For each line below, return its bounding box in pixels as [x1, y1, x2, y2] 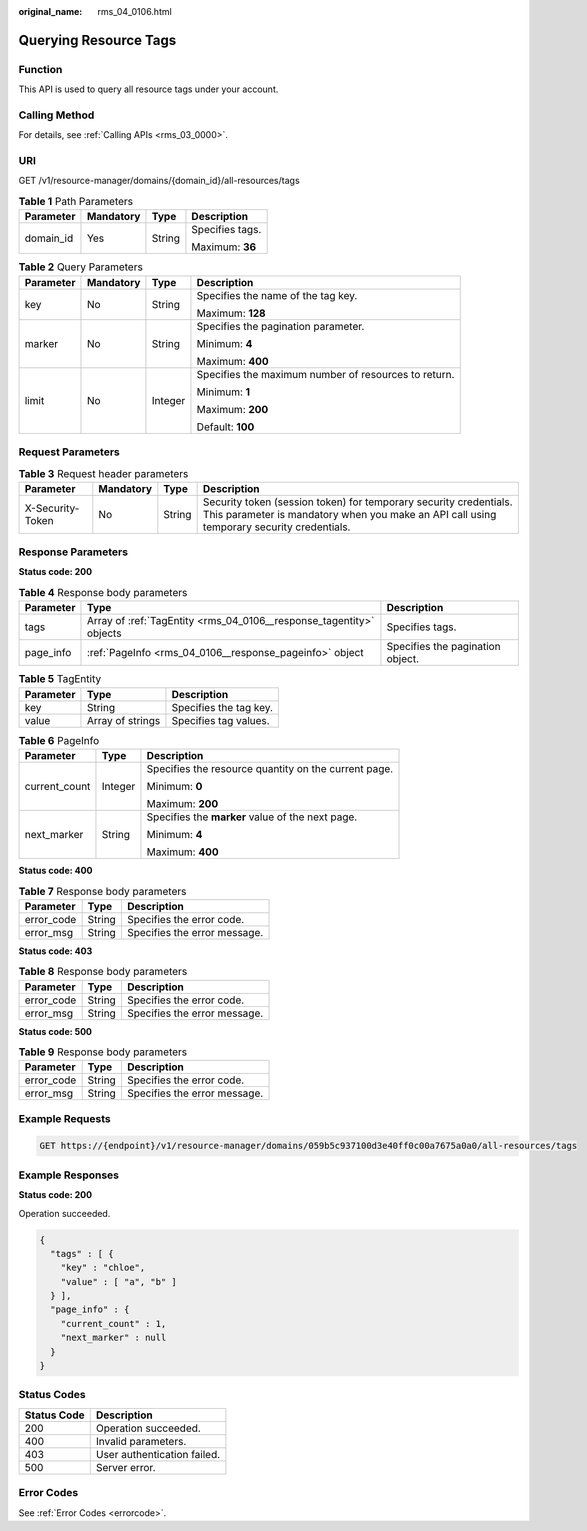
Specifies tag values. [171, 713, 270, 727]
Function [18, 62, 63, 76]
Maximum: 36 [191, 240, 257, 254]
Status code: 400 [18, 864, 93, 876]
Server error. [95, 1460, 156, 1474]
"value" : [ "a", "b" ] [60, 1276, 177, 1287]
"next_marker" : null [60, 1332, 167, 1344]
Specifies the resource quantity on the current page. [146, 761, 394, 775]
